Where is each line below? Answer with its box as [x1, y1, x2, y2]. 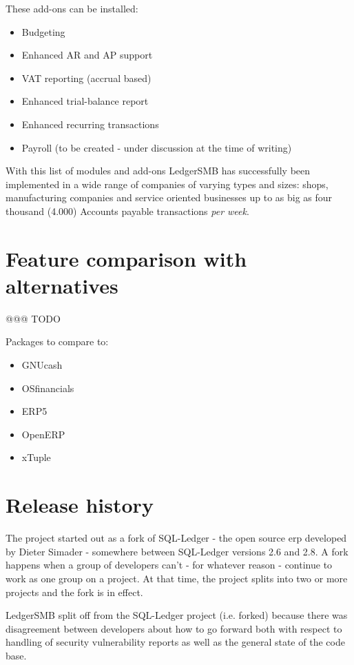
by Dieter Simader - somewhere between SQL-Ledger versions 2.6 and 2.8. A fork [6, 544, 348, 558]
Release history [6, 491, 154, 519]
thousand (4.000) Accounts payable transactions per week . [6, 203, 249, 218]
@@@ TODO [6, 311, 61, 325]
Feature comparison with [6, 244, 247, 272]
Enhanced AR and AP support [21, 48, 153, 62]
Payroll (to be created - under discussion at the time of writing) [21, 140, 292, 154]
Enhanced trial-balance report [21, 94, 149, 108]
